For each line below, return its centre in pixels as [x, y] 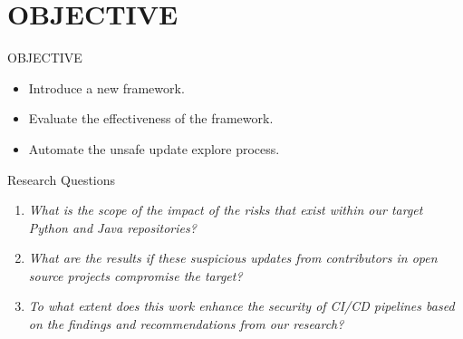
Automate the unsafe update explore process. [154, 148]
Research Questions [62, 179]
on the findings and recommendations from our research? [186, 324]
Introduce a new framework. [106, 87]
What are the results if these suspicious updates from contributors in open [233, 258]
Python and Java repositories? [112, 227]
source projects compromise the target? [135, 275]
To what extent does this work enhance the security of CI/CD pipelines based [241, 306]
